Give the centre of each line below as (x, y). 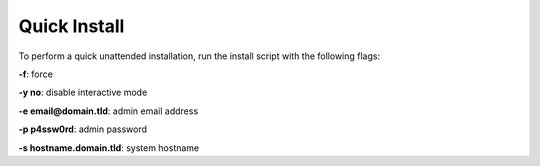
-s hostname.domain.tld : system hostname (109, 147)
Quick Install (71, 26)
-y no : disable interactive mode (83, 92)
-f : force (36, 74)
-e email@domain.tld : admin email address (108, 111)
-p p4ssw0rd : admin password (83, 129)
